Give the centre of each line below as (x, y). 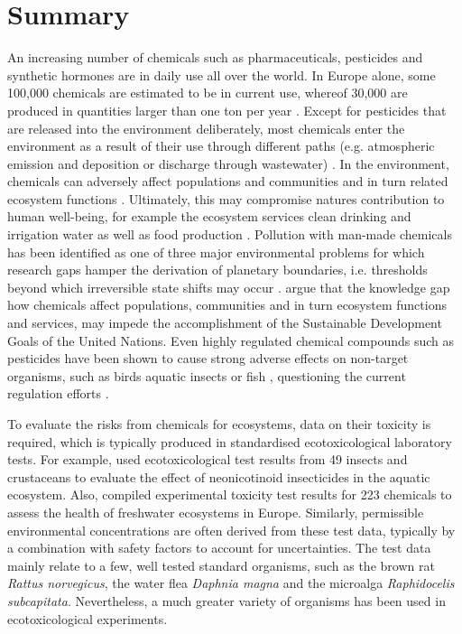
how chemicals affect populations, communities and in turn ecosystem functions (227, 305)
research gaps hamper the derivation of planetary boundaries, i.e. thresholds (217, 270)
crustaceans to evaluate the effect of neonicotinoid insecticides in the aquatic (219, 476)
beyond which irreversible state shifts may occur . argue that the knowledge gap (229, 287)
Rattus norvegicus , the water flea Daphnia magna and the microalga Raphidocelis (231, 583)
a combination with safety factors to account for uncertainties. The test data (219, 548)
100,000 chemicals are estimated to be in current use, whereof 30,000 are (208, 93)
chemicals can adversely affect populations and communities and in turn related (228, 181)
